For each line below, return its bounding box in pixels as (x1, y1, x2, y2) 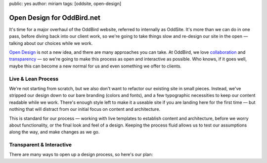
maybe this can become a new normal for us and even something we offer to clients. (9, 63, 181, 69)
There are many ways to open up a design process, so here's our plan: (9, 152, 153, 158)
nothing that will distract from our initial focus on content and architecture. (9, 106, 161, 112)
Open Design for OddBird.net (9, 13, 101, 22)
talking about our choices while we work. (9, 40, 93, 46)
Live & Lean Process (9, 75, 59, 82)
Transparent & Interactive (9, 141, 72, 148)
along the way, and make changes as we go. (9, 129, 100, 135)
